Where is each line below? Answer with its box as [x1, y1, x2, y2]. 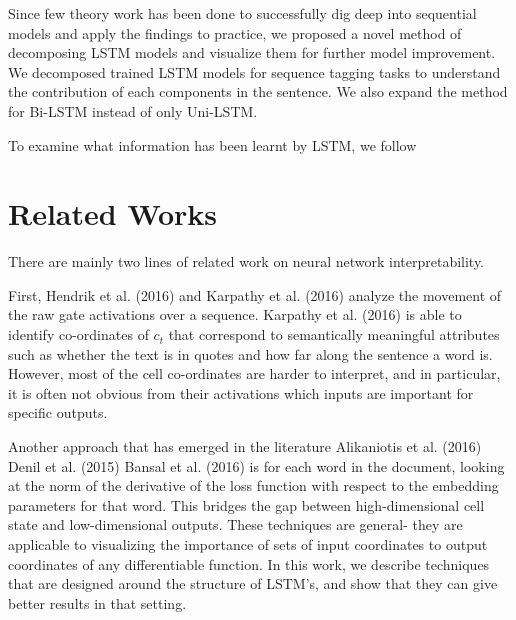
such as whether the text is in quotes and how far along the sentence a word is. [8, 343, 493, 364]
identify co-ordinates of [8, 324, 149, 345]
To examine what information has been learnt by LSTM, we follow [8, 134, 417, 155]
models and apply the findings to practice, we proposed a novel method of [8, 22, 462, 43]
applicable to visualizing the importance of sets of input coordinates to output [8, 534, 488, 554]
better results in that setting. [8, 592, 187, 613]
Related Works [8, 193, 218, 234]
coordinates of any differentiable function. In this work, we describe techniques [8, 553, 490, 574]
